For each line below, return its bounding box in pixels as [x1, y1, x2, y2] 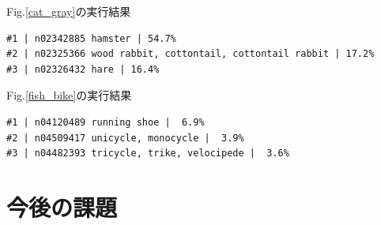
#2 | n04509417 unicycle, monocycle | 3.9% [6, 132, 244, 144]
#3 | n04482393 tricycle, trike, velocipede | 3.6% [6, 148, 289, 159]
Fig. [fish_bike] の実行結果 [6, 87, 132, 103]
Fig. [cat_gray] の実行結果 [6, 3, 131, 19]
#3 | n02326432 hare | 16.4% [6, 63, 160, 75]
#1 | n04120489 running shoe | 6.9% [6, 116, 205, 128]
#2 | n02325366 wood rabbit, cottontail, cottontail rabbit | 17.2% [6, 48, 375, 60]
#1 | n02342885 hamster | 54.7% [6, 32, 176, 44]
